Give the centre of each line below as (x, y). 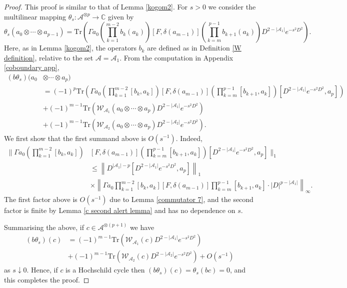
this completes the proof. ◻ (47, 280)
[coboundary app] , (32, 67)
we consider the (232, 6)
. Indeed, (189, 138)
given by (121, 16)
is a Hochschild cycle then (105, 270)
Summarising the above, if (44, 227)
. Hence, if (42, 270)
